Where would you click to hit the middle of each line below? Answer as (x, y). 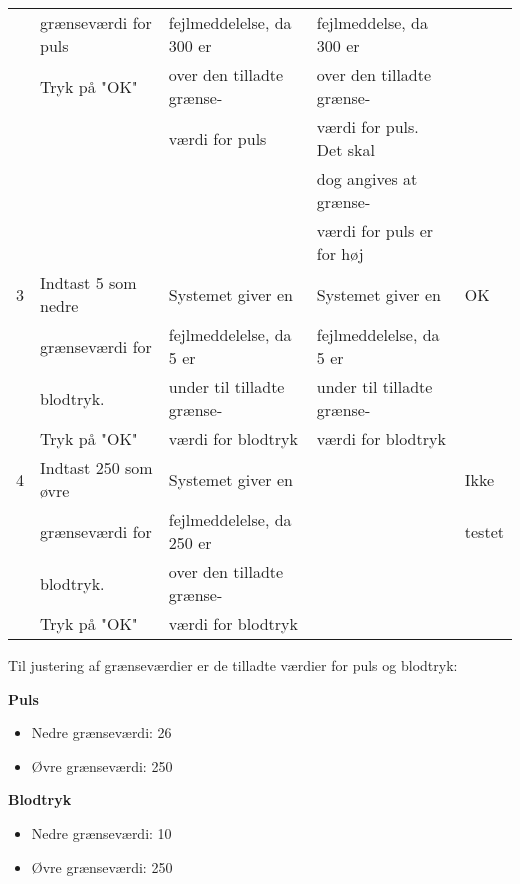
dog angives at (367, 178)
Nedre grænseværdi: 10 (101, 832)
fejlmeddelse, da (372, 22)
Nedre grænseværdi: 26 (101, 732)
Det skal (345, 149)
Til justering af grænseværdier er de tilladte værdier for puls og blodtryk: (233, 665)
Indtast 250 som (96, 467)
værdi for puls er (375, 230)
